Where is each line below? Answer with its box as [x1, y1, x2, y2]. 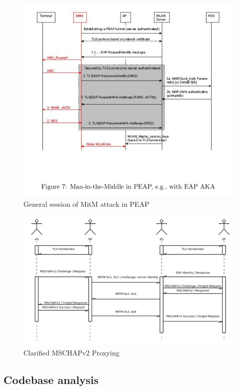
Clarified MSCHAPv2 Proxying [23, 347, 120, 358]
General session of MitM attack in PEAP [23, 199, 150, 209]
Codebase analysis [3, 372, 99, 387]
